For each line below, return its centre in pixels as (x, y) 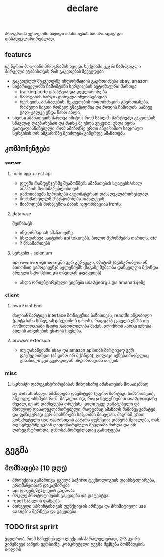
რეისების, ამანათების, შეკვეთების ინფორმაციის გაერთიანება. (84, 102)
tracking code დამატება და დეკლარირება (63, 91)
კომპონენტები (27, 149)
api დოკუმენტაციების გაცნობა (43, 491)
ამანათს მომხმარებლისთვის (49, 188)
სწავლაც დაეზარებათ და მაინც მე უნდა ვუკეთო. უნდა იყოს (73, 123)
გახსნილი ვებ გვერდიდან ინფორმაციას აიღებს (69, 360)
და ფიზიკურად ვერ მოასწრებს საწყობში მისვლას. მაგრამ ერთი (78, 415)
